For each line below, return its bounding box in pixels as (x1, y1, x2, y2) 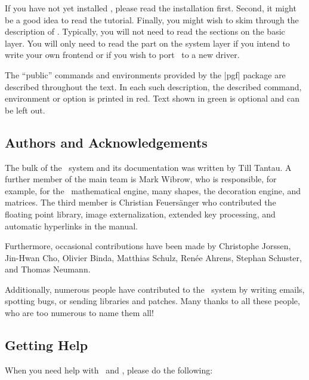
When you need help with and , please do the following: (5, 363, 213, 376)
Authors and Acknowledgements (5, 133, 208, 151)
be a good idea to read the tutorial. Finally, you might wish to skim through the (5, 13, 299, 26)
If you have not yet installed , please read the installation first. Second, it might (5, 2, 296, 14)
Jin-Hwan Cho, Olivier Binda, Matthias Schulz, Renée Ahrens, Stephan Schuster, (5, 251, 302, 263)
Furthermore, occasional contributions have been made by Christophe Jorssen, (5, 240, 291, 252)
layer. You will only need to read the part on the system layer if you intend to (5, 36, 290, 49)
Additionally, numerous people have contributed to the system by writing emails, (5, 283, 305, 295)
